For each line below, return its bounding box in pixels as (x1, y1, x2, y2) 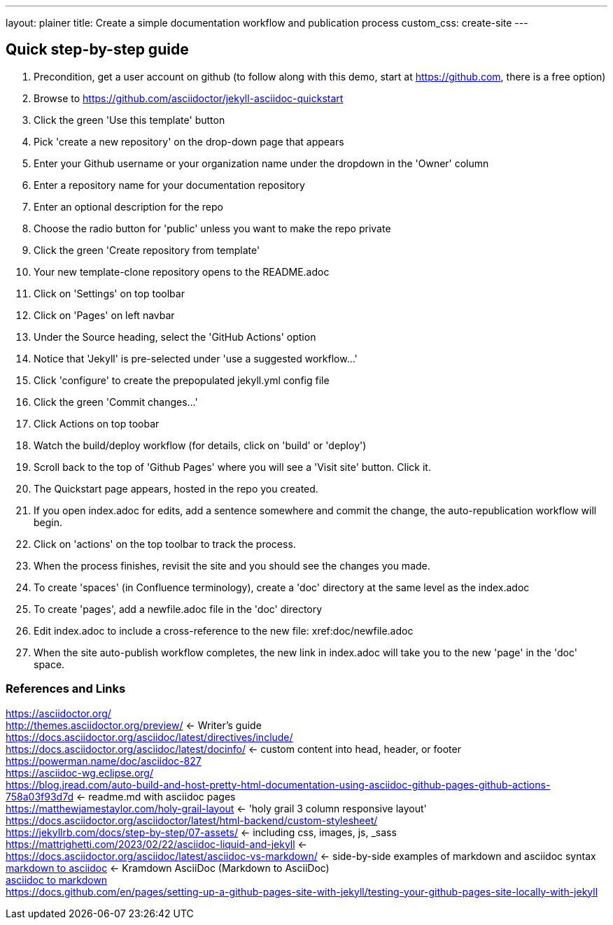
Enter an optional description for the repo (34, 200, 223, 213)
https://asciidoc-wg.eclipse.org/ (6, 766, 153, 779)
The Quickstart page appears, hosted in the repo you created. (34, 482, 318, 495)
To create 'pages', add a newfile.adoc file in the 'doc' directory (34, 602, 323, 615)
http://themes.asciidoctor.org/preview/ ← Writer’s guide (6, 719, 262, 731)
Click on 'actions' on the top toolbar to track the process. (34, 537, 296, 550)
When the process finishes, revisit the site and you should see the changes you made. (34, 559, 430, 572)
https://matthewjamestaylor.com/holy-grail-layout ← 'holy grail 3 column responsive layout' (6, 802, 427, 814)
